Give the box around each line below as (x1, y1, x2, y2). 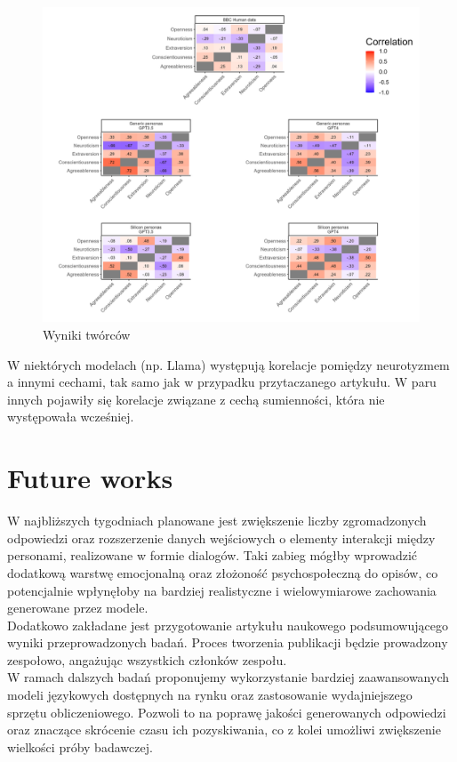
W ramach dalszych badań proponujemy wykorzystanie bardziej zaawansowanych (7, 668, 449, 686)
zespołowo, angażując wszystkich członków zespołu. (7, 650, 287, 669)
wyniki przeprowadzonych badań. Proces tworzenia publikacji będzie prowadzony (7, 633, 448, 652)
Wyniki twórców (43, 325, 131, 344)
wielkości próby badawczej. (7, 737, 153, 756)
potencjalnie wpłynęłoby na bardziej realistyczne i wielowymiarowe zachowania (7, 581, 437, 599)
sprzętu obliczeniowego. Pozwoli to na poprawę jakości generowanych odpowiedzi (7, 702, 446, 721)
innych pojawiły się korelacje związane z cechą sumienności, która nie (7, 389, 385, 408)
